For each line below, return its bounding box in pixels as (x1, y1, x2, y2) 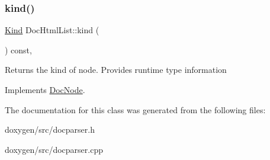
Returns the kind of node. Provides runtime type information (5, 63, 227, 76)
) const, (5, 43, 32, 56)
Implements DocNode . (5, 84, 85, 95)
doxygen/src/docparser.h (5, 123, 95, 136)
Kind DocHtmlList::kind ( (5, 24, 99, 36)
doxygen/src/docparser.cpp (5, 143, 103, 155)
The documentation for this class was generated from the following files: (5, 103, 266, 116)
